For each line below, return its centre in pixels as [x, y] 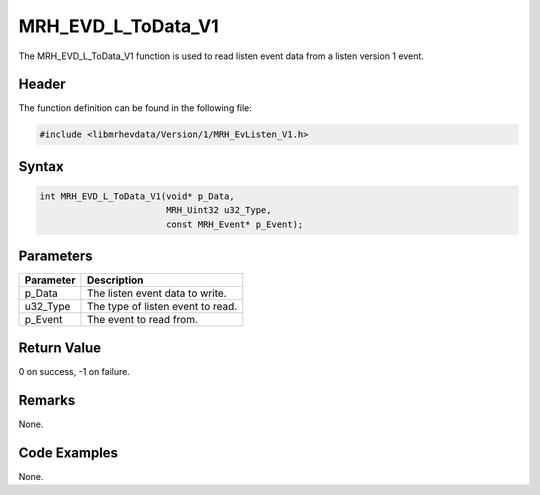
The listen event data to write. [156, 293]
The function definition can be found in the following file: [135, 108]
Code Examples [68, 452]
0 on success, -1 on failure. [74, 371]
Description [115, 280]
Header [42, 84]
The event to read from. [142, 320]
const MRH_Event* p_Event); [234, 224]
